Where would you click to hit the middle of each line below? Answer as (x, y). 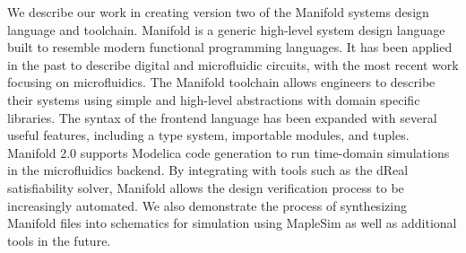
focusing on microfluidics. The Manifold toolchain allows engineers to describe (221, 82)
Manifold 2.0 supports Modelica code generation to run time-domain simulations (229, 152)
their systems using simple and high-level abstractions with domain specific (214, 99)
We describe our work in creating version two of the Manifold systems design (218, 12)
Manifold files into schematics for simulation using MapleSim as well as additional (232, 223)
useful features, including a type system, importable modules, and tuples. (208, 135)
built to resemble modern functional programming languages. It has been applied (230, 47)
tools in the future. (59, 240)
